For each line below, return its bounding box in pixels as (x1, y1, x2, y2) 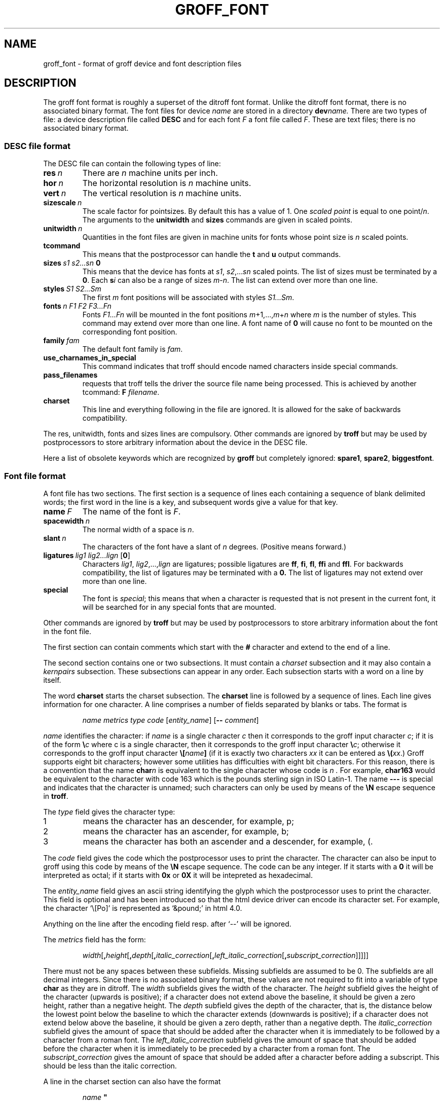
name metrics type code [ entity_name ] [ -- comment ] (82, 715, 259, 724)
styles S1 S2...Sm (43, 284, 101, 293)
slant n (43, 533, 66, 542)
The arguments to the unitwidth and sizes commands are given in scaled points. (82, 215, 352, 225)
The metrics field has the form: (43, 935, 146, 944)
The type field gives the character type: (43, 807, 175, 816)
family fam (43, 336, 80, 345)
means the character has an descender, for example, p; (83, 816, 294, 826)
